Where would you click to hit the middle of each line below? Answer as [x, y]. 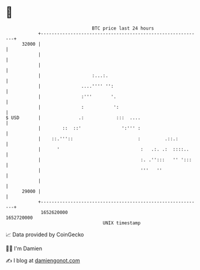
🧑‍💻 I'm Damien [24, 248]
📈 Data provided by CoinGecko [45, 235]
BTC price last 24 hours [123, 28]
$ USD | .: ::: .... [73, 118]
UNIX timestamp [122, 223]
